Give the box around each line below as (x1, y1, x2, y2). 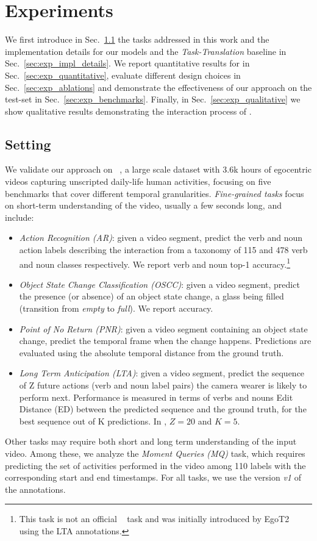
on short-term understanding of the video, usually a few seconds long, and (5, 199, 282, 212)
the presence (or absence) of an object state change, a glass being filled (19, 290, 284, 303)
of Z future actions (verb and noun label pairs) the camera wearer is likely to (19, 379, 307, 392)
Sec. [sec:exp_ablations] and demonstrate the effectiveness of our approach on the (5, 81, 312, 93)
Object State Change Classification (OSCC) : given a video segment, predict (19, 278, 300, 290)
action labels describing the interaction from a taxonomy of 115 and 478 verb (19, 243, 308, 256)
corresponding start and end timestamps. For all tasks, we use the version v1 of (5, 471, 301, 484)
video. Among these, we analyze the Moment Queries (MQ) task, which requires (5, 447, 305, 460)
